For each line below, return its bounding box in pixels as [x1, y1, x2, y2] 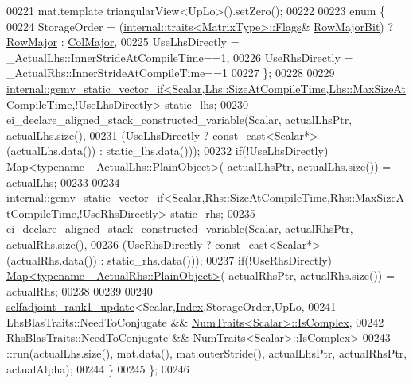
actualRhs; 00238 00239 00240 [6, 282, 153, 299]
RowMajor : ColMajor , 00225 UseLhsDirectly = [6, 33, 240, 50]
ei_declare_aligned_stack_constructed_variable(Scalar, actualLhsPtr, [6, 111, 353, 128]
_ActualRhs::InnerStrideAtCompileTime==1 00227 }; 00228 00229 [6, 64, 335, 81]
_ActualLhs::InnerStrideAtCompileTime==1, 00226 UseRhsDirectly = [6, 48, 353, 65]
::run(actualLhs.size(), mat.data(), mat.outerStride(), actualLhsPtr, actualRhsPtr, [6, 345, 407, 362]
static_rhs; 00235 [170, 204, 255, 221]
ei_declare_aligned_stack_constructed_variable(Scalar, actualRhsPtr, [6, 220, 353, 237]
